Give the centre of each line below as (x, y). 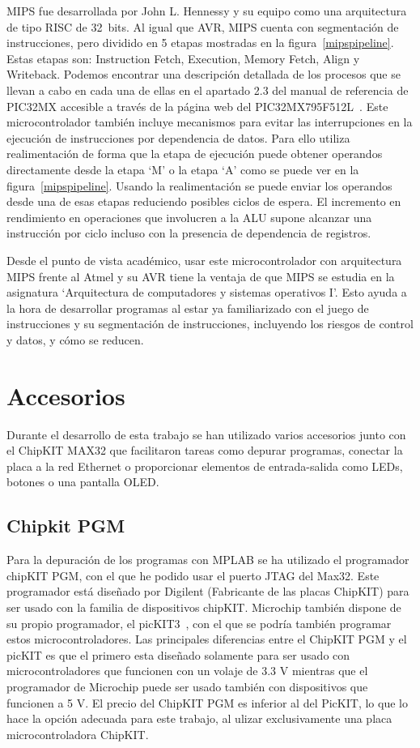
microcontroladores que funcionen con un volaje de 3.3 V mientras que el (187, 671)
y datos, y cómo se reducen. (75, 339)
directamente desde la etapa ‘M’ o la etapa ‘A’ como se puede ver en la (183, 169)
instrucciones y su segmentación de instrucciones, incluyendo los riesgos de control (210, 324)
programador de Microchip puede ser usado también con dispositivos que (187, 686)
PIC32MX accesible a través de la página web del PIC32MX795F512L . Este (197, 106)
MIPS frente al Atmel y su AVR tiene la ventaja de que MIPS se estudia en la (201, 276)
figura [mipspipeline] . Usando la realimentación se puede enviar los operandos (199, 185)
